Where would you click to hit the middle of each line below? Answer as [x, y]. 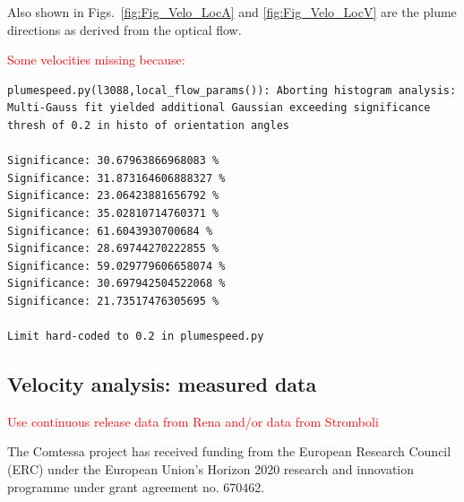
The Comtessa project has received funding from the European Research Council [229, 451]
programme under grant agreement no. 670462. [136, 486]
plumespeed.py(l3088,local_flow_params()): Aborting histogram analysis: [232, 90]
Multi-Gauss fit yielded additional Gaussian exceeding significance [219, 108]
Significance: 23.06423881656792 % [113, 196]
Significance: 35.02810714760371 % [113, 213]
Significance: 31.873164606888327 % [116, 178]
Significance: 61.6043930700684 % [110, 231]
